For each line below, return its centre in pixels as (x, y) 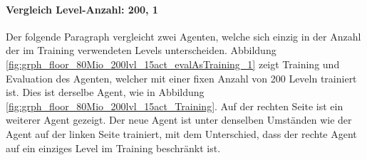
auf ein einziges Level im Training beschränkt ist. (113, 148)
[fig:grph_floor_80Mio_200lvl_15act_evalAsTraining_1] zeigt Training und (173, 64)
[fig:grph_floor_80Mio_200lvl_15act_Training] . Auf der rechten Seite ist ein (175, 106)
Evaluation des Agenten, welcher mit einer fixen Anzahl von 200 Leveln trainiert (181, 78)
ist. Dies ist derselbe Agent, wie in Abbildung (105, 92)
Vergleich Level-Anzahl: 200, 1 (82, 9)
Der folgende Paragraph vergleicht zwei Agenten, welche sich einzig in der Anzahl (183, 36)
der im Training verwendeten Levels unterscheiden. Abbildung (141, 50)
